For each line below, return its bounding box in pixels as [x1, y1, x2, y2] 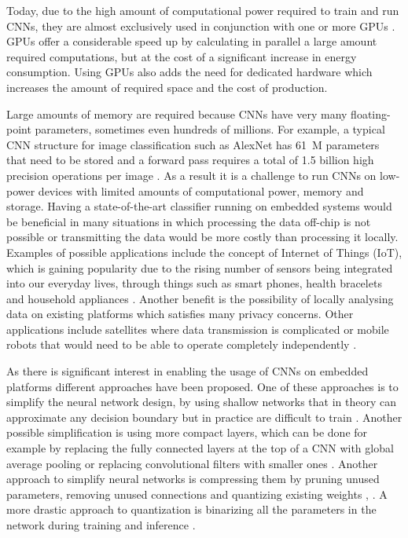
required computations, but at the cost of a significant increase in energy [6, 48, 357, 64]
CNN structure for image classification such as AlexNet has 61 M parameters [6, 136, 380, 152]
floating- [351, 105, 391, 122]
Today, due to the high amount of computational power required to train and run [6, 2, 399, 18]
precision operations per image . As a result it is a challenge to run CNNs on [6, 167, 377, 183]
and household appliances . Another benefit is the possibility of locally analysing [6, 290, 394, 306]
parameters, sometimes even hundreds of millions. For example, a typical [35, 121, 385, 137]
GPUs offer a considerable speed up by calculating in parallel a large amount [6, 33, 377, 49]
